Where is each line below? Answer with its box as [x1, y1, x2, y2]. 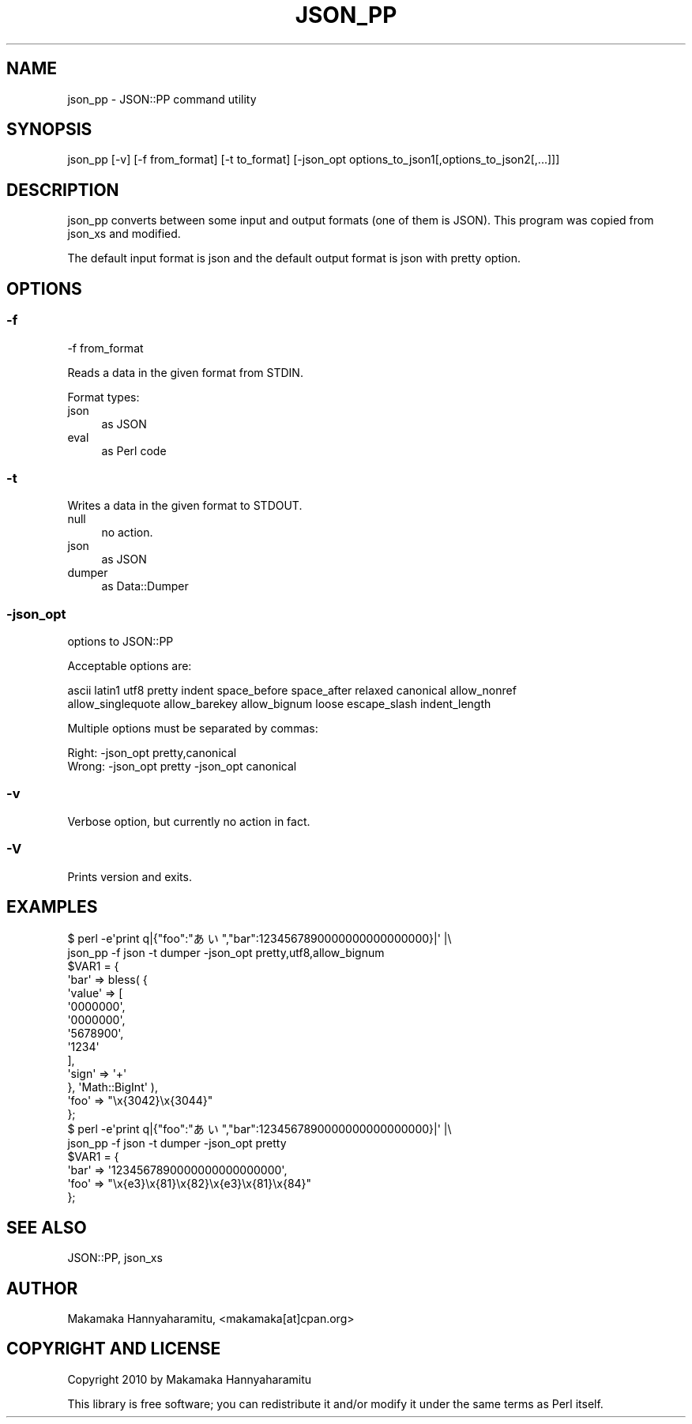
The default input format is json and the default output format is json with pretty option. [67, 251, 521, 266]
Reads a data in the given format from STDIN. [67, 365, 303, 379]
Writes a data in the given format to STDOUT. [67, 499, 303, 513]
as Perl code [101, 443, 167, 458]
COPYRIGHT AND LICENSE [6, 1339, 221, 1359]
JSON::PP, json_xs [67, 1251, 163, 1265]
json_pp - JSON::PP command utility [67, 92, 257, 106]
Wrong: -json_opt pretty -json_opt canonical [67, 759, 297, 773]
